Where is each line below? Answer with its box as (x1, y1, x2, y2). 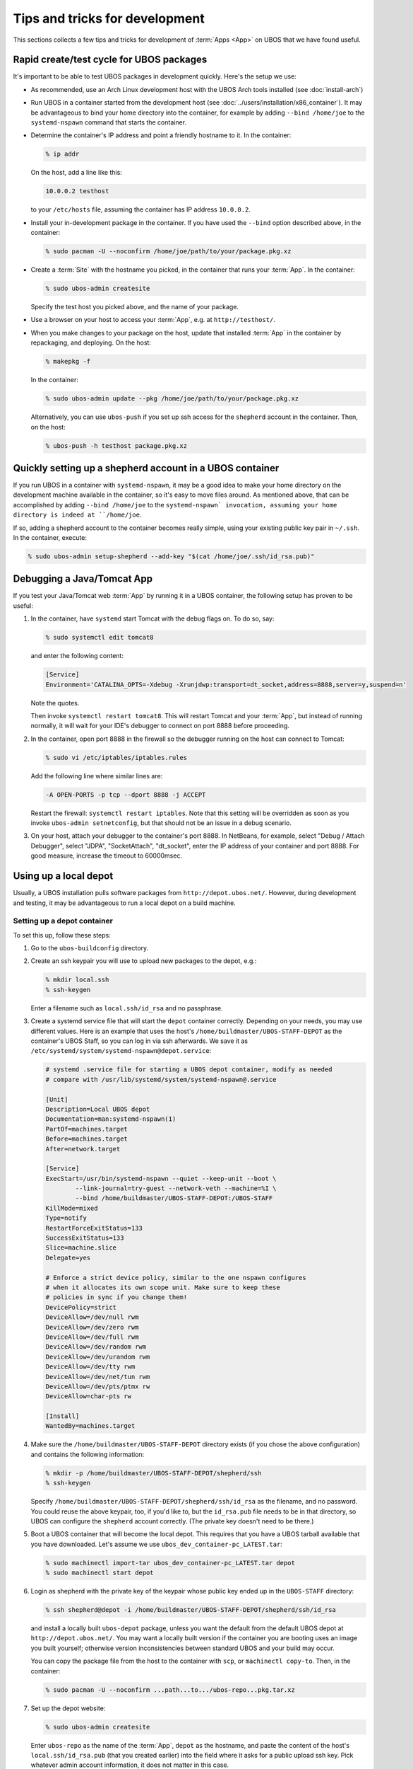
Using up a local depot (13, 870, 114, 882)
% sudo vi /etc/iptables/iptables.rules (45, 754, 187, 761)
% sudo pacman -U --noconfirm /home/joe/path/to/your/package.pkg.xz (45, 248, 292, 255)
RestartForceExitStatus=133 (45, 1224, 143, 1232)
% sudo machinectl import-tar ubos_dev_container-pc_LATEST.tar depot (45, 1559, 296, 1567)
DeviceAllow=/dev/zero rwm (45, 1323, 139, 1331)
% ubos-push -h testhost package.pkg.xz (45, 442, 187, 449)
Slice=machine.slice (45, 1244, 116, 1252)
